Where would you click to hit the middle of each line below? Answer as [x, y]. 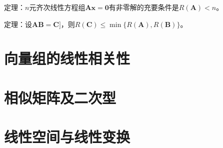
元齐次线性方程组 [57, 7]
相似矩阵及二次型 [60, 97]
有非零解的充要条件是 [144, 7]
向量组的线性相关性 [67, 58]
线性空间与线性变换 [67, 137]
